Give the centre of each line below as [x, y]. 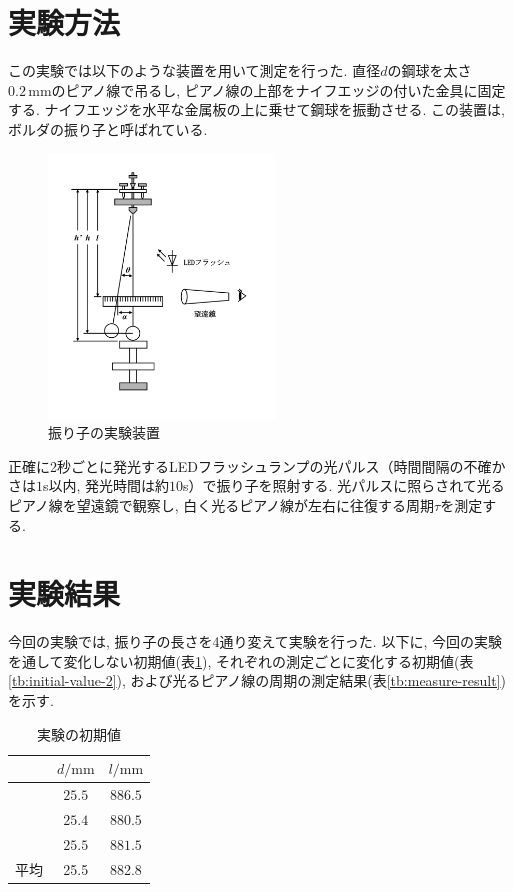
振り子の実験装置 [104, 432]
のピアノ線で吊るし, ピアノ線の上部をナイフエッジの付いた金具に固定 [278, 89]
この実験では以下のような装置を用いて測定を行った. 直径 [194, 70]
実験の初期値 [79, 733]
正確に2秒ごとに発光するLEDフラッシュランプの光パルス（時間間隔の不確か [257, 465]
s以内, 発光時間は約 [106, 485]
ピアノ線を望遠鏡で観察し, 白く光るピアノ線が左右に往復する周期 [221, 504]
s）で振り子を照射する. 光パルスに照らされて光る [344, 485]
